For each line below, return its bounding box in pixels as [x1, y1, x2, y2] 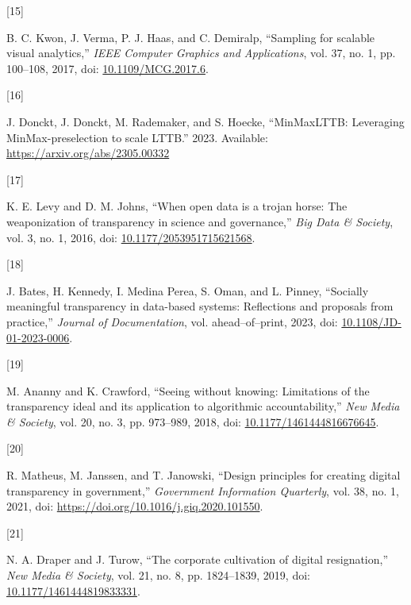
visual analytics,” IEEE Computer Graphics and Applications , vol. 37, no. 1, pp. [6, 44, 396, 61]
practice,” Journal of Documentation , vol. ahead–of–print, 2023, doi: [6, 313, 338, 329]
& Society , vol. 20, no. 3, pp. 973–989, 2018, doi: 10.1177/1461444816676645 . [6, 413, 379, 430]
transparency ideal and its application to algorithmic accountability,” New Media [6, 398, 400, 414]
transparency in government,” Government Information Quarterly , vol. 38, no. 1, [6, 482, 399, 499]
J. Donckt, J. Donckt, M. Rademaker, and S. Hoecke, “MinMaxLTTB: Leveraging [6, 113, 405, 129]
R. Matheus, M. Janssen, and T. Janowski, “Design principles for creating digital [6, 467, 401, 484]
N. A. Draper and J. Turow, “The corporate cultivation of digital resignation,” [6, 551, 389, 568]
